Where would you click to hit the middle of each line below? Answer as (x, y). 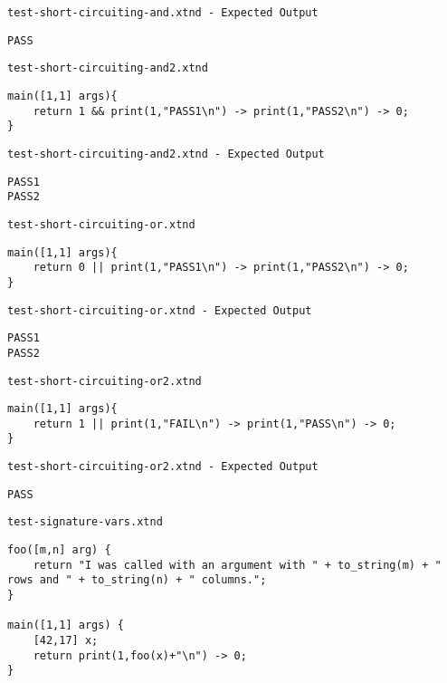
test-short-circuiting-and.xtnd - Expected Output (163, 13)
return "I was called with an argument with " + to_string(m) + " (237, 565)
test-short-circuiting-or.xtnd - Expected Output (160, 310)
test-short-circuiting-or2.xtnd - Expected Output (163, 467)
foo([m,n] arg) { (59, 550)
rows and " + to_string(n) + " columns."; (137, 580)
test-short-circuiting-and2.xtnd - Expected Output (166, 154)
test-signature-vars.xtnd (85, 522)
